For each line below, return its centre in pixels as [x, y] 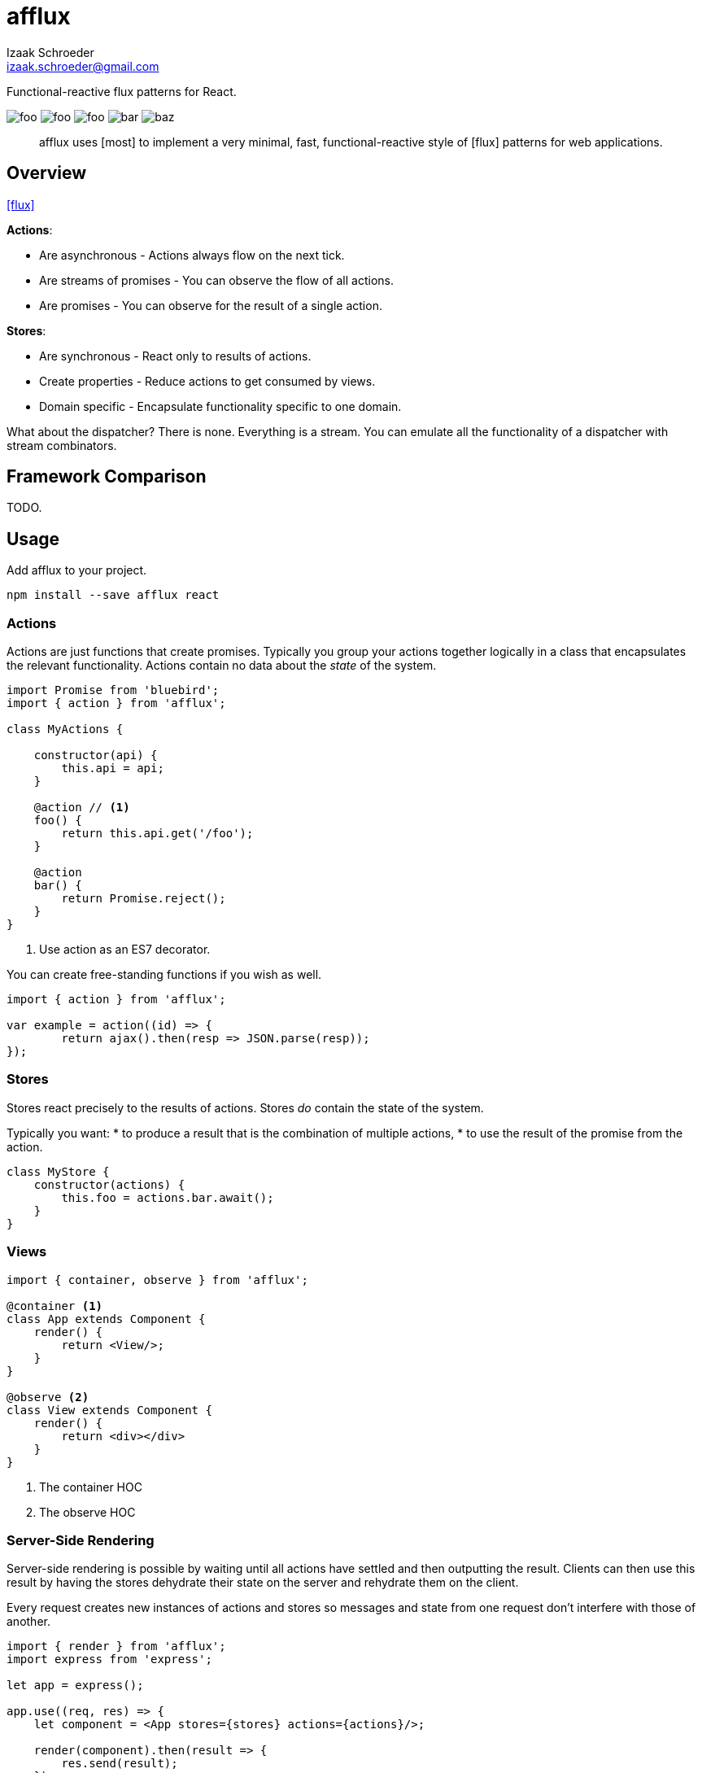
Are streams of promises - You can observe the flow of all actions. [217, 280]
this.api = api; [113, 769]
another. [28, 1622]
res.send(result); [120, 1764]
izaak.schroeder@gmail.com [83, 66]
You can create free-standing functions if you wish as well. [164, 975]
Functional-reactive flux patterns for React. [122, 91]
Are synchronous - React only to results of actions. [175, 356]
